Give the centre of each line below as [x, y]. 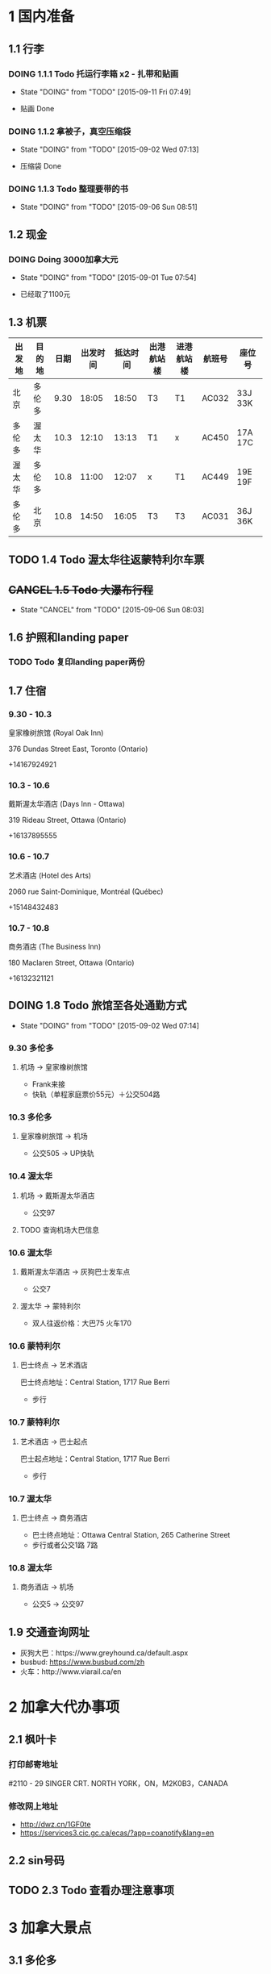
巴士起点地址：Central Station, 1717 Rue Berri [95, 1459]
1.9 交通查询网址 [49, 1632]
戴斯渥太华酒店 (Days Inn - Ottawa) [67, 804]
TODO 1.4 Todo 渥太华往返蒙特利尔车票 [106, 560]
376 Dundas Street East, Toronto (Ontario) [78, 749]
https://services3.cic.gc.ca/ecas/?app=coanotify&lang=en [117, 1833]
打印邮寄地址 [33, 1764]
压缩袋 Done [41, 166]
